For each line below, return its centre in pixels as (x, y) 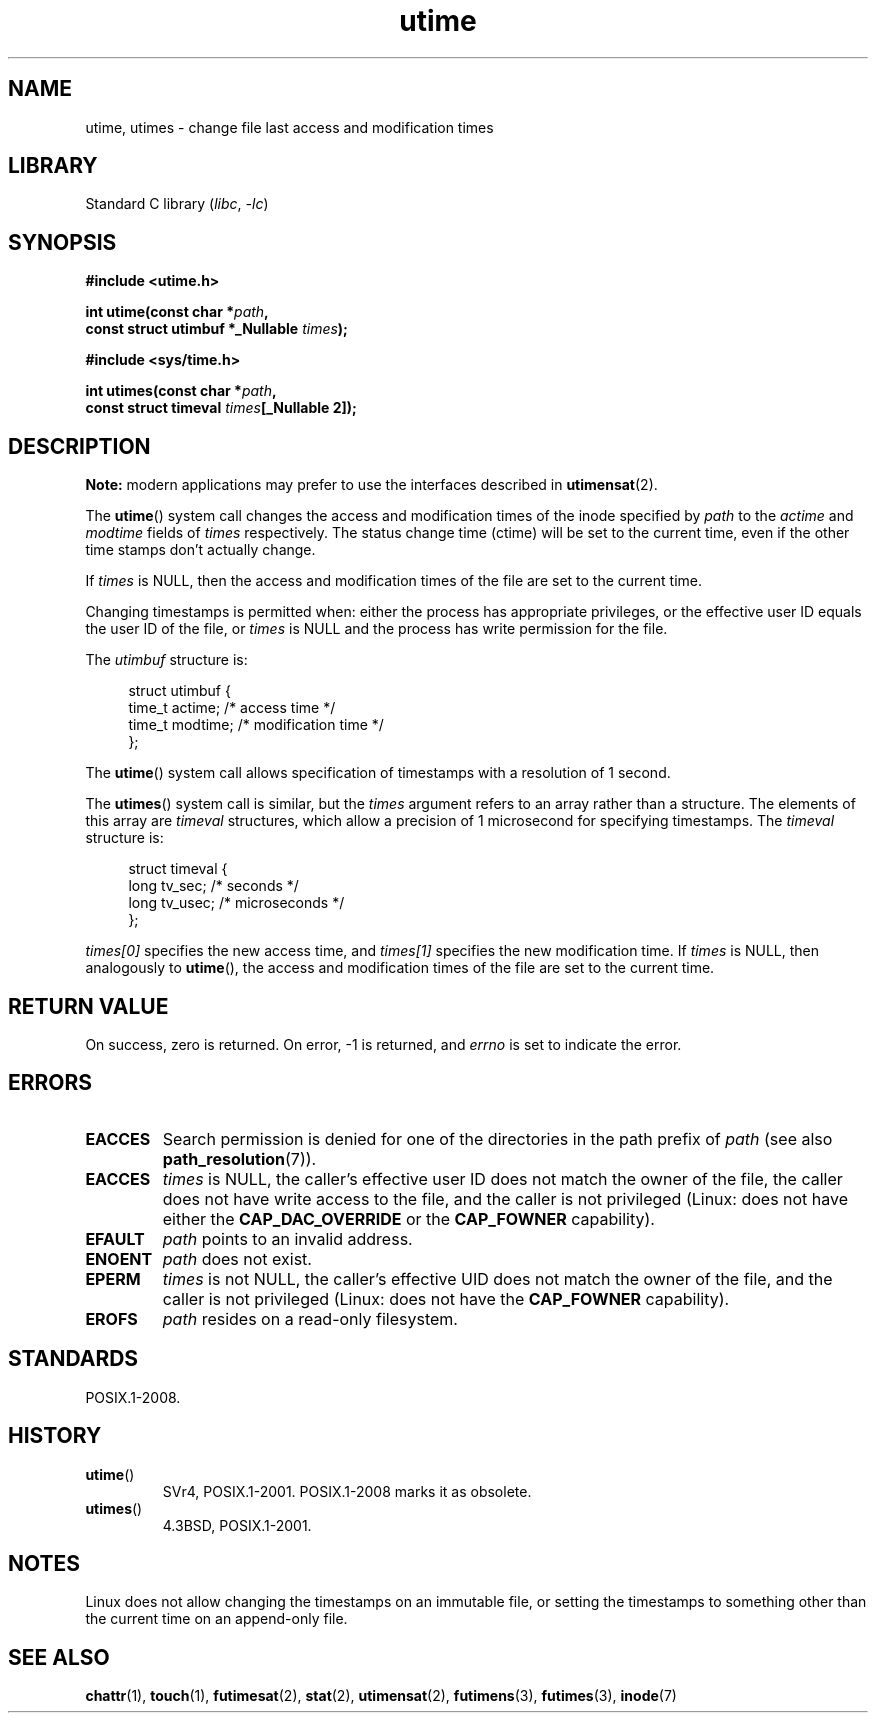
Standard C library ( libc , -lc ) (177, 204)
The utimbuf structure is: (166, 660)
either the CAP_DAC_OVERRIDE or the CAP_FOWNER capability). (408, 1218)
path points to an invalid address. (287, 1238)
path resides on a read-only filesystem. (310, 1318)
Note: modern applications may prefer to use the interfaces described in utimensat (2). (371, 485)
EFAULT (115, 1238)
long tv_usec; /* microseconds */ (236, 903)
